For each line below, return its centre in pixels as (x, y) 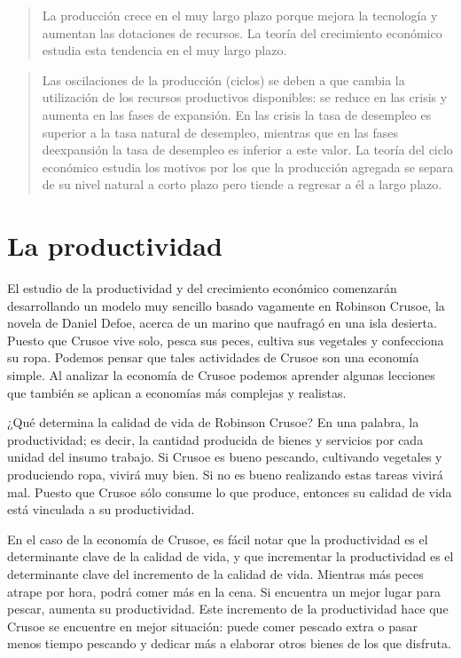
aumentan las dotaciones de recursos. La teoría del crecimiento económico (242, 32)
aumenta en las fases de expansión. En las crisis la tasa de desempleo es (237, 114)
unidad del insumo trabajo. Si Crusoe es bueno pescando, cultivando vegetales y (225, 457)
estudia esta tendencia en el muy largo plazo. (164, 50)
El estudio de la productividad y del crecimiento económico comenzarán (202, 288)
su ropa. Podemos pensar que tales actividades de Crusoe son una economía (213, 357)
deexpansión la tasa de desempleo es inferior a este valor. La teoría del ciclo (247, 150)
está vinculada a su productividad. (101, 509)
